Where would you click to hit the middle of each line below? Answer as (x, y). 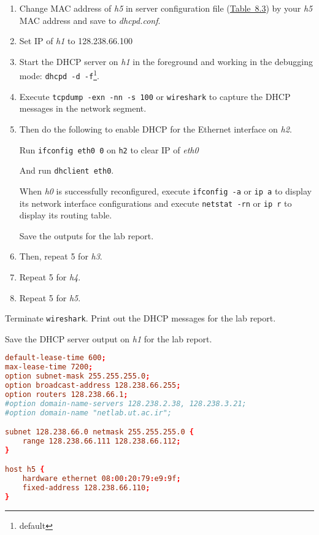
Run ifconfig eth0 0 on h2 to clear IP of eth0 (109, 149)
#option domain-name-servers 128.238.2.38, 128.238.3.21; (126, 403)
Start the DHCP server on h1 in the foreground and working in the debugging (166, 61)
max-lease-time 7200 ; (49, 367)
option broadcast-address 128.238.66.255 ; (93, 385)
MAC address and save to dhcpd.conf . (90, 20)
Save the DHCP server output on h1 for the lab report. (109, 338)
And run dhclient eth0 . (67, 170)
